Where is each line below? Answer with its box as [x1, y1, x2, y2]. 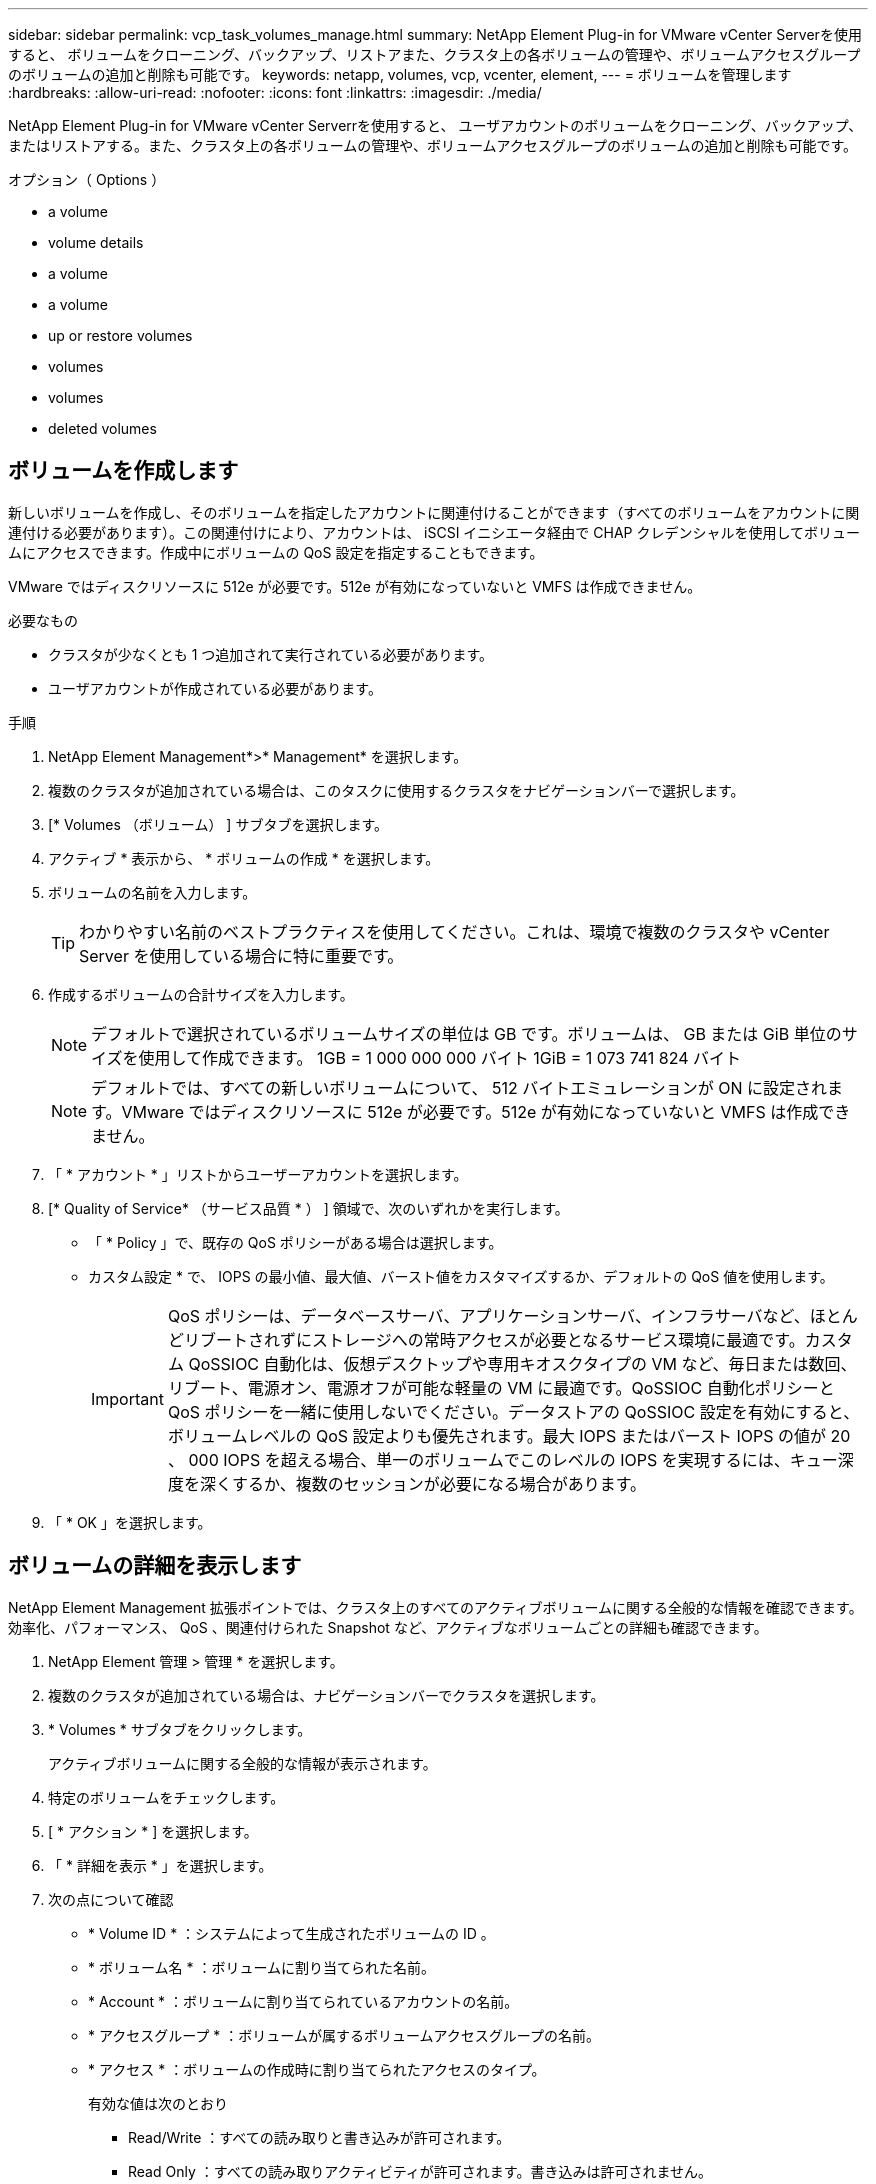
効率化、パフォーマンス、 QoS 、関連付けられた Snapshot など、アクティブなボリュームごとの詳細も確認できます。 [8, 1618, 768, 1636]
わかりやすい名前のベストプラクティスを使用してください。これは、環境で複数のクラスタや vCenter [79, 921, 830, 942]
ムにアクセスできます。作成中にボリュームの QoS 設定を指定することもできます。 [8, 543, 544, 561]
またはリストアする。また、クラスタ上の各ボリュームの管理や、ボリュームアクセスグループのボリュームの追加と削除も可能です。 [8, 137, 858, 154]
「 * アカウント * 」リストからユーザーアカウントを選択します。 [48, 1165, 468, 1183]
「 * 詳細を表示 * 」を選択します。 [48, 1856, 273, 1874]
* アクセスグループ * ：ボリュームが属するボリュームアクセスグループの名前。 [88, 2026, 600, 2044]
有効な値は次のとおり [88, 2094, 228, 2112]
